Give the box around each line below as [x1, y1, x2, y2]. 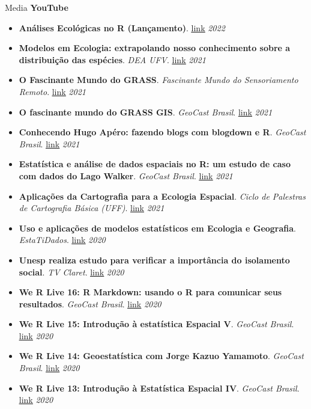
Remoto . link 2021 [19, 85, 86, 97]
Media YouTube [5, 1, 68, 13]
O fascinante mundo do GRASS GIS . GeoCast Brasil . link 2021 [19, 105, 273, 118]
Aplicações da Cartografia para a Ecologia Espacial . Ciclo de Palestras [19, 189, 306, 202]
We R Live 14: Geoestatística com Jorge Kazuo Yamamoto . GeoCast [19, 349, 304, 362]
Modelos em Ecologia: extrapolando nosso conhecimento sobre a [19, 42, 291, 54]
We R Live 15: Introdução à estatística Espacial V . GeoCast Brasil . [19, 318, 294, 330]
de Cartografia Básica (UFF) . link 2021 [19, 201, 165, 214]
